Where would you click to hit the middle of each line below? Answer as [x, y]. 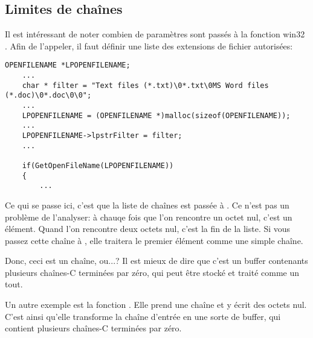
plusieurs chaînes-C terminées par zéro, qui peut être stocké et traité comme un [152, 272]
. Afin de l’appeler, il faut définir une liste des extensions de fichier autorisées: [149, 45]
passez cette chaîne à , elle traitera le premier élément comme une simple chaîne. [154, 240]
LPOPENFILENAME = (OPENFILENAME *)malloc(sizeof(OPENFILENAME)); [156, 115]
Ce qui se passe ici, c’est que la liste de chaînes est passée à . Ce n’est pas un [147, 205]
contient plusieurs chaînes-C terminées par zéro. [93, 328]
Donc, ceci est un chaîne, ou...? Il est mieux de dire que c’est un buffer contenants [156, 261]
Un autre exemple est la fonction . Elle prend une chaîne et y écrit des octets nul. [156, 305]
